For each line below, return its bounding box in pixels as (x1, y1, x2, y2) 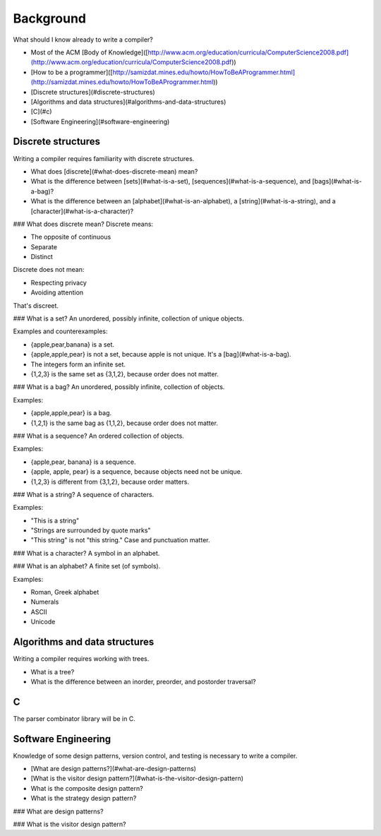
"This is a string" (30, 516, 80, 525)
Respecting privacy (30, 278, 87, 287)
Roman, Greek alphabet (30, 588, 99, 597)
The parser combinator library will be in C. (13, 714, 135, 723)
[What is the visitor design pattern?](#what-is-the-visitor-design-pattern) (30, 774, 243, 783)
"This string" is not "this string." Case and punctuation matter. (30, 536, 210, 544)
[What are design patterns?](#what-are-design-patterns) (30, 765, 197, 773)
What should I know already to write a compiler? (13, 35, 153, 44)
